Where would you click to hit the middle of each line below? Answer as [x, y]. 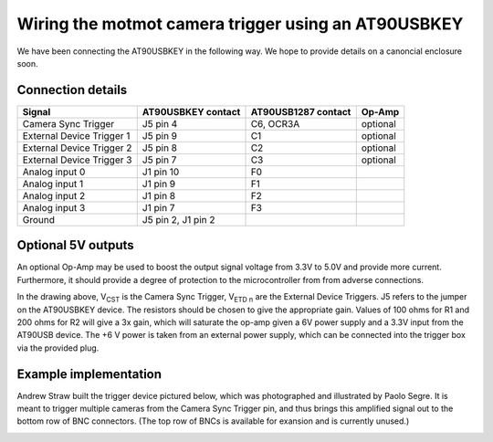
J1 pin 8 [159, 195]
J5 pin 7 [159, 160]
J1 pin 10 [161, 172]
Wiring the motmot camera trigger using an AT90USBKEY [240, 24]
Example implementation [89, 374]
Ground [38, 219]
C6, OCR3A [275, 123]
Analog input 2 [54, 195]
